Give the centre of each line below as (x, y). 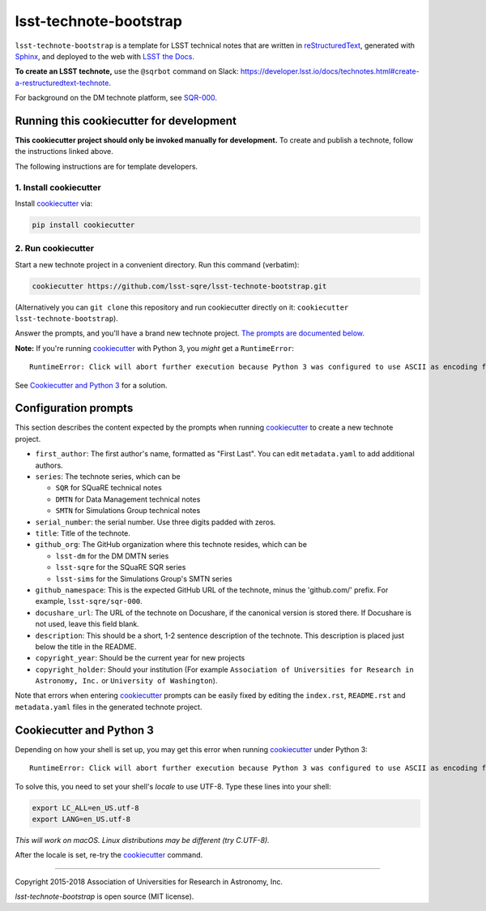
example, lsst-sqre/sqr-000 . (89, 601)
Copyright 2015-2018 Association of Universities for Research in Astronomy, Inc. (149, 881)
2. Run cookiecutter (55, 249)
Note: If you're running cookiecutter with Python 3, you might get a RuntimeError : (155, 348)
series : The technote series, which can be (108, 477)
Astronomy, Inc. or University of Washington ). (126, 681)
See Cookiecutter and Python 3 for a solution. (91, 385)
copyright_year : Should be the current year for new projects (140, 658)
